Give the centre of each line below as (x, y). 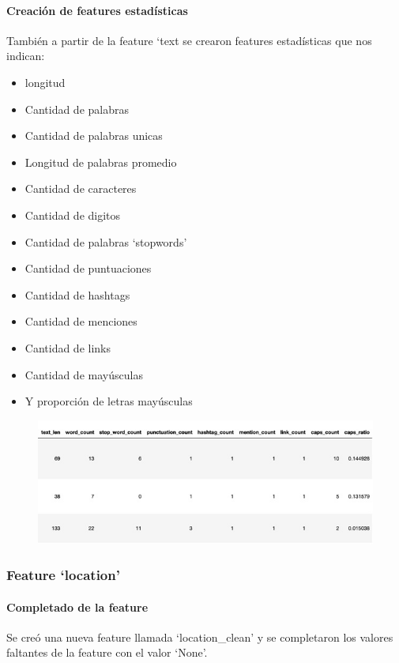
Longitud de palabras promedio (101, 162)
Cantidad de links (68, 347)
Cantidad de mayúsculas (84, 374)
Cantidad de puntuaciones (88, 268)
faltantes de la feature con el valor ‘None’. (107, 652)
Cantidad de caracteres (81, 188)
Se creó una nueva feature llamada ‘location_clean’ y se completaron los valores (200, 637)
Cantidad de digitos (73, 215)
